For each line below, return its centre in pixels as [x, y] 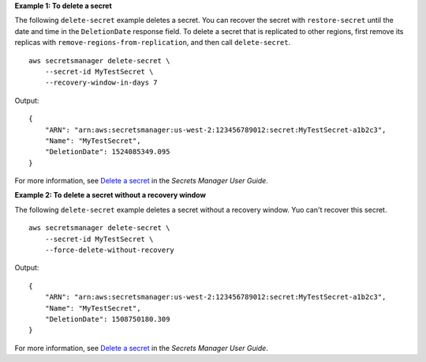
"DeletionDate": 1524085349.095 [107, 152]
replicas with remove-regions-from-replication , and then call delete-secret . [153, 43]
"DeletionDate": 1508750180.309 [107, 319]
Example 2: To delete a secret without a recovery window [110, 195]
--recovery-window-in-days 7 [101, 83]
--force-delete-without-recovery [110, 250]
